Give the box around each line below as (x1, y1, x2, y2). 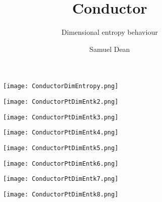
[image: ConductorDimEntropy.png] (3, 83, 119, 90)
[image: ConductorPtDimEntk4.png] (3, 129, 119, 137)
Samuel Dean (89, 43, 130, 54)
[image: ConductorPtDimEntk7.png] (3, 175, 119, 183)
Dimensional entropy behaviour (61, 27, 158, 37)
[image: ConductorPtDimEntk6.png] (3, 160, 119, 167)
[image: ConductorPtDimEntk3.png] (3, 113, 119, 121)
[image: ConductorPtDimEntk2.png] (3, 98, 119, 105)
